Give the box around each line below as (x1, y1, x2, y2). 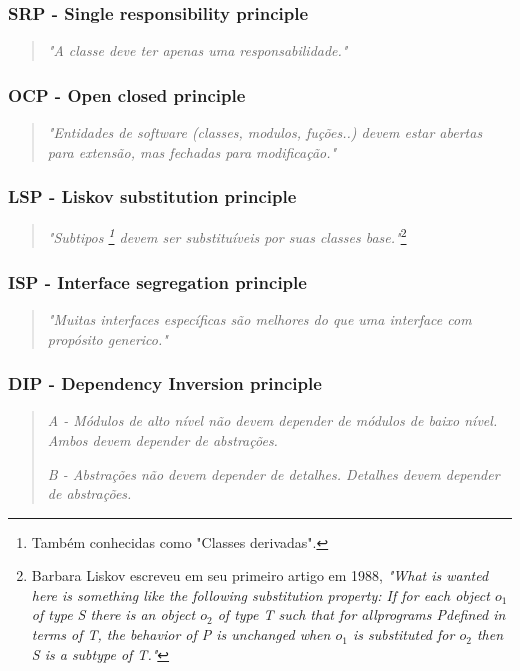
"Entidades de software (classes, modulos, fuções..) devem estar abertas (47, 122, 483, 143)
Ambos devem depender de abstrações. (47, 429, 278, 450)
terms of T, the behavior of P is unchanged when (31, 624, 331, 645)
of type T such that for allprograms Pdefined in (217, 604, 506, 625)
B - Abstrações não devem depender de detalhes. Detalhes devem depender (47, 463, 500, 484)
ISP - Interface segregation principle (8, 269, 307, 294)
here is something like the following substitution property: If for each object (31, 584, 490, 605)
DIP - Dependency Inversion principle (8, 371, 322, 396)
